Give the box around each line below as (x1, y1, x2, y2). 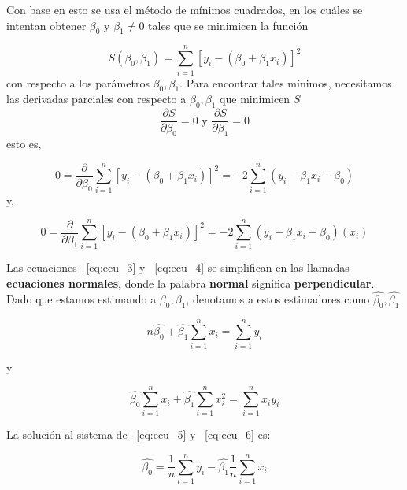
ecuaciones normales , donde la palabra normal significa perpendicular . (6, 275, 375, 291)
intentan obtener (6, 17, 87, 33)
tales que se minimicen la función (148, 17, 309, 33)
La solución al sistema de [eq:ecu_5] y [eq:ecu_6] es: (6, 426, 271, 443)
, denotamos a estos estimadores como (186, 290, 370, 306)
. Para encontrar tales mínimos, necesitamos (179, 74, 392, 91)
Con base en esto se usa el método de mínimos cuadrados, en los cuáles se (6, 2, 363, 17)
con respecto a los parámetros (6, 74, 150, 91)
